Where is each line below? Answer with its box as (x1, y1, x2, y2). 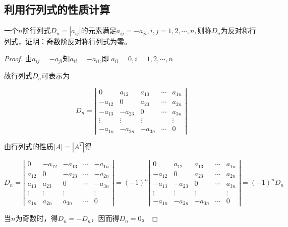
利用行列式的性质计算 (4, 2, 110, 17)
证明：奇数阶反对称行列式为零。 (25, 36, 131, 47)
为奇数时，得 (15, 213, 58, 223)
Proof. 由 (4, 53, 32, 63)
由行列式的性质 (4, 141, 53, 151)
